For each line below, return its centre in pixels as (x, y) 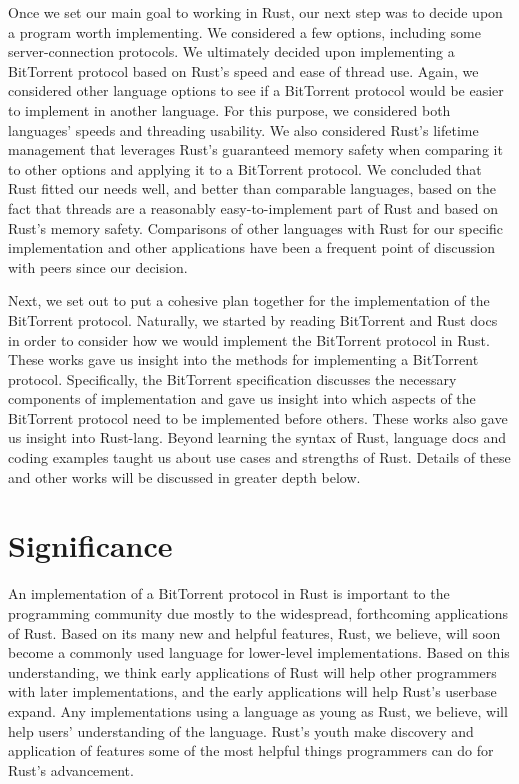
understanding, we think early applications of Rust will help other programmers (252, 671)
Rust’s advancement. (71, 769)
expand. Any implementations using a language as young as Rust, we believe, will (258, 710)
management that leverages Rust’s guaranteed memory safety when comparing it (255, 149)
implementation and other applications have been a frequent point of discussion (251, 247)
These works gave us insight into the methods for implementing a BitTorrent (243, 359)
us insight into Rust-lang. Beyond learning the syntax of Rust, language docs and (257, 437)
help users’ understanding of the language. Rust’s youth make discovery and (241, 730)
